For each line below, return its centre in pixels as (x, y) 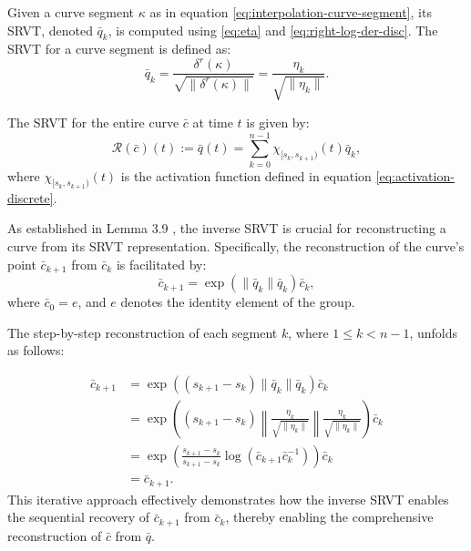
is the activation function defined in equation (246, 175)
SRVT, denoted (50, 30)
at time (213, 122)
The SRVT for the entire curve (93, 122)
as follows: (36, 350)
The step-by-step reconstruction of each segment (143, 332)
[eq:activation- (415, 175)
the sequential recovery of (79, 517)
